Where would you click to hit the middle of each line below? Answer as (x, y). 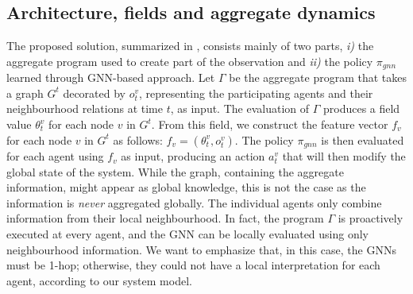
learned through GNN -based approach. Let (111, 77)
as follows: (138, 139)
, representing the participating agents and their (256, 93)
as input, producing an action (193, 156)
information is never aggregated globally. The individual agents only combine (194, 202)
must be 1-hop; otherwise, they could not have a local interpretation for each (193, 265)
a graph (25, 93)
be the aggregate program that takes (318, 77)
